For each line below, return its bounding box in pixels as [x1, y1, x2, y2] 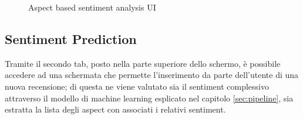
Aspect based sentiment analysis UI [28, 1, 156, 13]
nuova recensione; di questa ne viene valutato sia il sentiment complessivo [5, 80, 270, 92]
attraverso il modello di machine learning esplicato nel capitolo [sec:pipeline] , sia [5, 91, 294, 104]
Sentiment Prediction [5, 29, 137, 47]
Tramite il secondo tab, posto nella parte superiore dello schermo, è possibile [5, 57, 281, 69]
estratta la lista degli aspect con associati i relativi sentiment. [5, 103, 226, 115]
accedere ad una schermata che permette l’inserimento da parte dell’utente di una [5, 69, 299, 81]
